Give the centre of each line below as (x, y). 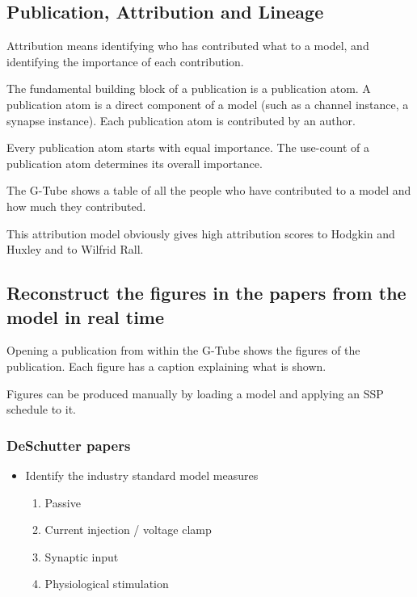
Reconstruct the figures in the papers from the (206, 293)
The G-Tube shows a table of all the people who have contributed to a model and (209, 190)
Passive (63, 502)
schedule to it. (42, 409)
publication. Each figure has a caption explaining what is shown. (166, 366)
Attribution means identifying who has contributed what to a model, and (188, 46)
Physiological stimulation (107, 584)
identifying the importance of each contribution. (125, 61)
